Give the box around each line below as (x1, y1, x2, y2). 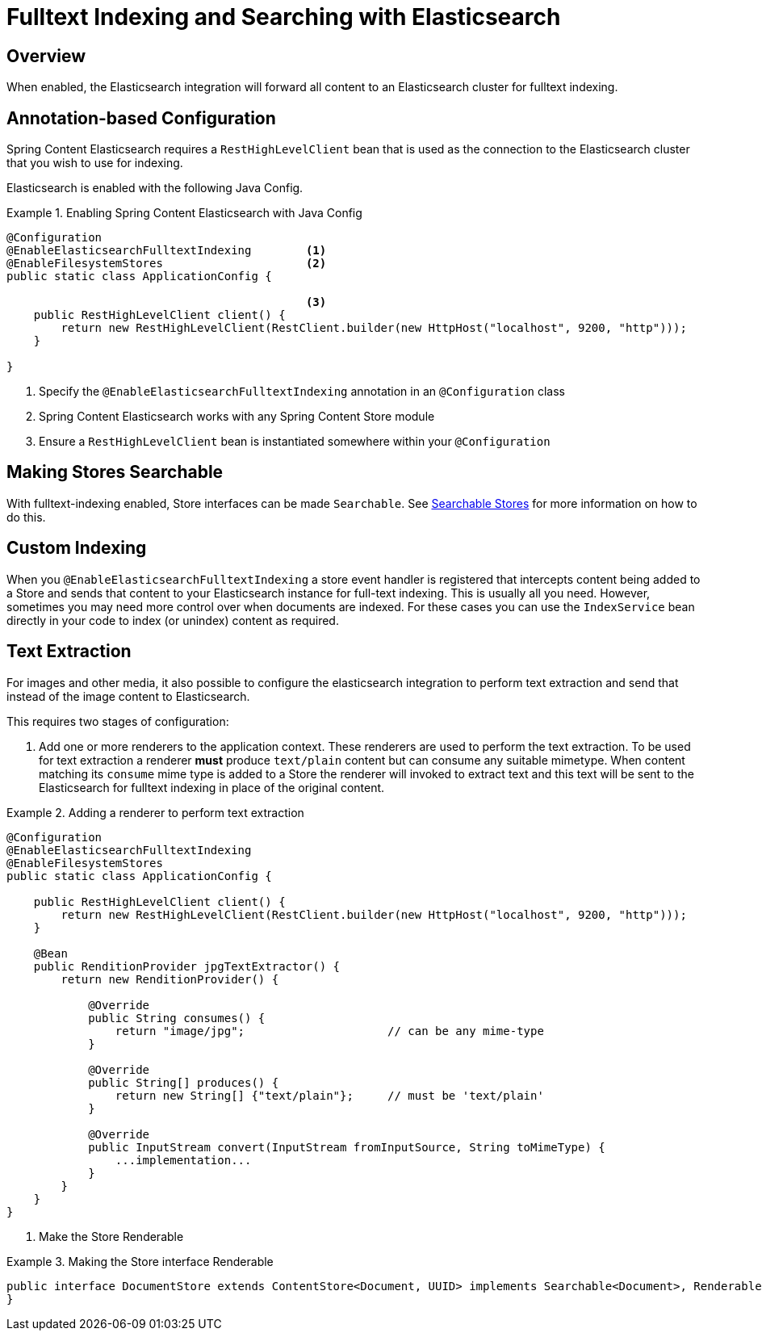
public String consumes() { (88, 1011, 266, 1025)
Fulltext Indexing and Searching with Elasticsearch (6, 3, 561, 31)
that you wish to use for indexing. (6, 156, 183, 170)
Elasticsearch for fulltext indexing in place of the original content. (39, 780, 385, 794)
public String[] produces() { (88, 1075, 279, 1089)
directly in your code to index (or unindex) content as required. (6, 613, 339, 627)
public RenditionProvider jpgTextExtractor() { (33, 959, 341, 973)
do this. (6, 509, 46, 524)
